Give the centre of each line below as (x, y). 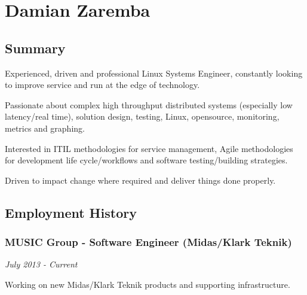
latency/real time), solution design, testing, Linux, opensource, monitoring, (142, 116)
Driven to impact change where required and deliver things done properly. (140, 180)
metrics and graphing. (45, 128)
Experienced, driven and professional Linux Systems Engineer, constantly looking (154, 73)
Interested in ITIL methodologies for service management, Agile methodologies (149, 148)
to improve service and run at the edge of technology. (102, 85)
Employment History (71, 212)
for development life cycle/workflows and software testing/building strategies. (146, 160)
